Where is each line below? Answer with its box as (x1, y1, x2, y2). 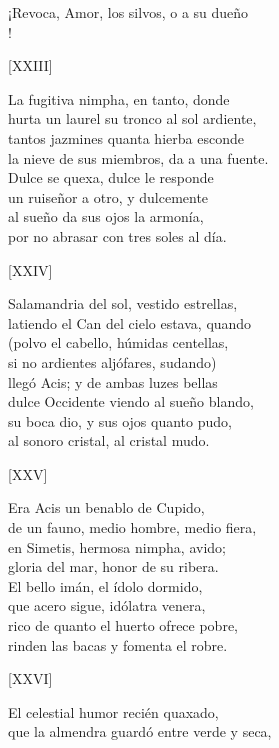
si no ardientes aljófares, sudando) (8, 351, 217, 372)
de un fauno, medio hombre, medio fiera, (8, 517, 257, 538)
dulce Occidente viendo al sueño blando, (8, 391, 254, 412)
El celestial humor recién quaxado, (8, 701, 219, 722)
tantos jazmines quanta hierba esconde (8, 127, 244, 148)
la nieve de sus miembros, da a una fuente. (8, 147, 269, 168)
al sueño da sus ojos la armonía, (8, 206, 204, 227)
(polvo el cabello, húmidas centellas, (8, 332, 229, 353)
